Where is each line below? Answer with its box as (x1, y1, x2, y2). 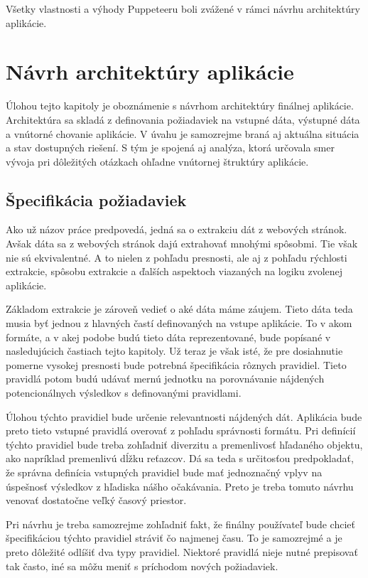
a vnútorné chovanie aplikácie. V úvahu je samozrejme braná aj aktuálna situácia (6, 126, 359, 141)
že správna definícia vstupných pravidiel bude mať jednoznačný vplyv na (6, 464, 323, 479)
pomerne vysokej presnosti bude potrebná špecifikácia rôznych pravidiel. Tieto (6, 357, 347, 372)
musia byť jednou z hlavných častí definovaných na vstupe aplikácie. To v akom (6, 316, 352, 331)
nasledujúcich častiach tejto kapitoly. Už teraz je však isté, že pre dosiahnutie (6, 343, 343, 358)
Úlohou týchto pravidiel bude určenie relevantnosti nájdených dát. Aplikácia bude (6, 409, 362, 424)
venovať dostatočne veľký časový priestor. (6, 493, 187, 508)
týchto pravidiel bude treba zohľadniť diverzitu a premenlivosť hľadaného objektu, (6, 437, 363, 451)
